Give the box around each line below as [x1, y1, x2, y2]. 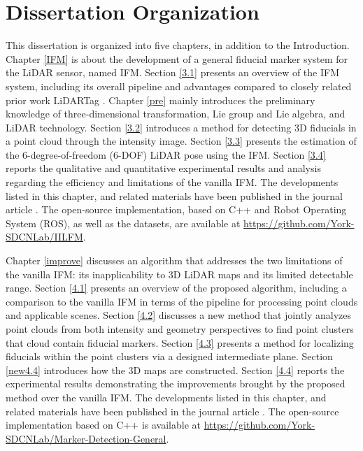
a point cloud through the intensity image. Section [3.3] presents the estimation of [6, 134, 357, 148]
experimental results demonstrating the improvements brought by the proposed [6, 376, 346, 391]
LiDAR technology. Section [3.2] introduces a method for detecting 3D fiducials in [6, 120, 357, 134]
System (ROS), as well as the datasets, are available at [6, 215, 241, 230]
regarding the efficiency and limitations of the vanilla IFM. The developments [6, 175, 339, 189]
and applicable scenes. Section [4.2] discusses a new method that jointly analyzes [6, 308, 352, 322]
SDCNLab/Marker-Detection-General [6, 431, 166, 445]
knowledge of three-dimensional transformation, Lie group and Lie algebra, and [6, 106, 346, 121]
